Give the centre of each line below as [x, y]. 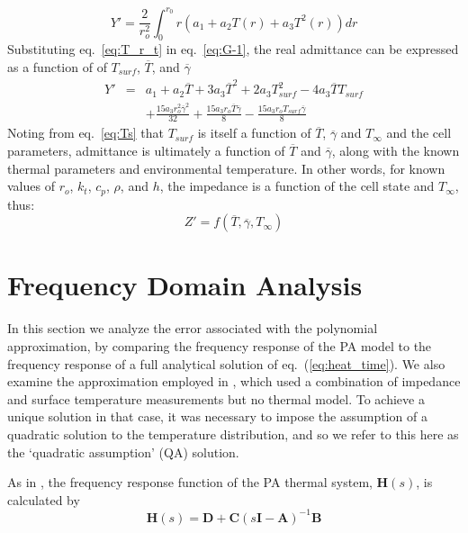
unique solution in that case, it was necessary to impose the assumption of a [217, 416]
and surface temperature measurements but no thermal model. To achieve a [216, 398]
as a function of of [57, 66]
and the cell [419, 133]
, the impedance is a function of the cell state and [297, 186]
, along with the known [396, 150]
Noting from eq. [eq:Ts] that [85, 133]
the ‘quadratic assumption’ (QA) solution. [123, 452]
